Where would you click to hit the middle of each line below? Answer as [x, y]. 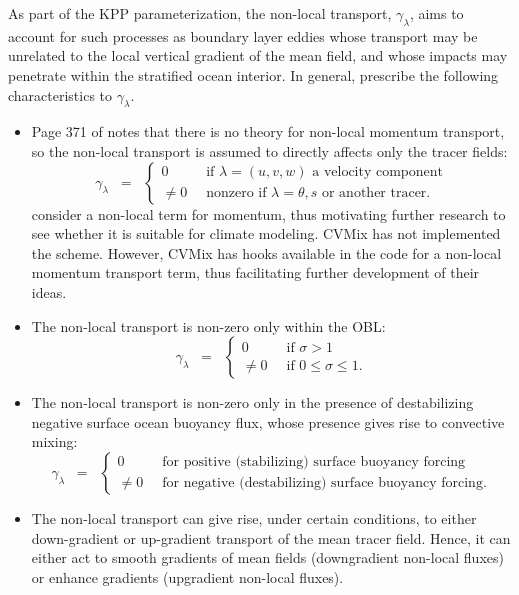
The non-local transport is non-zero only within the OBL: [208, 325]
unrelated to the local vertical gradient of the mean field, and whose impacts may [258, 55]
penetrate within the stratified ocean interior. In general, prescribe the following [253, 74]
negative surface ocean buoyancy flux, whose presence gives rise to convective [268, 421]
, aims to [436, 13]
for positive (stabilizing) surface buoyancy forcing [314, 462]
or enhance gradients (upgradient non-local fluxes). [187, 576]
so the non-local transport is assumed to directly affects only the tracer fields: [269, 150]
